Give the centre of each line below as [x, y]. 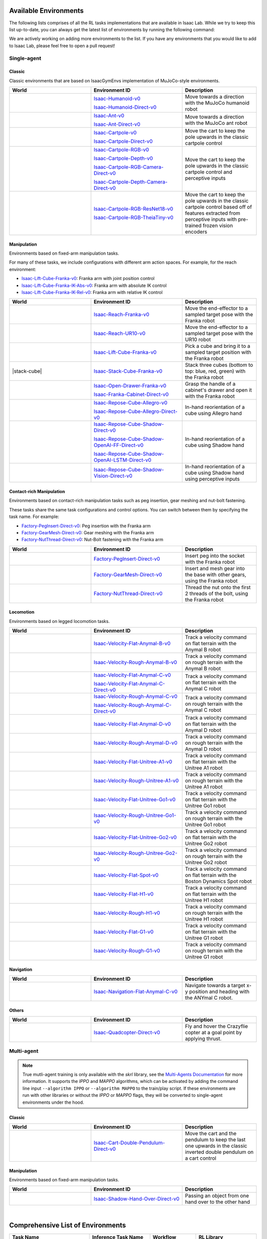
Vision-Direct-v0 [113, 476]
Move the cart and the [211, 1133]
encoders [196, 232]
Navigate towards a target [215, 985]
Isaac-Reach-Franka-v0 [121, 315]
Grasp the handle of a [210, 384]
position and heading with [219, 992]
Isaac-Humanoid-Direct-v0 [125, 108]
